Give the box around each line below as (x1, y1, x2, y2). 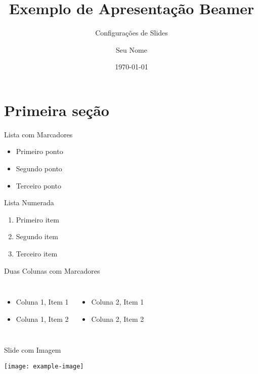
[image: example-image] (4, 362, 84, 370)
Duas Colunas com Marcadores (4, 265, 100, 276)
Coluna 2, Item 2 (91, 313, 144, 324)
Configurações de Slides (95, 27, 168, 38)
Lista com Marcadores (4, 129, 73, 139)
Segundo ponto (16, 163, 62, 174)
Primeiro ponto (16, 146, 63, 157)
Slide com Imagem (4, 345, 61, 355)
